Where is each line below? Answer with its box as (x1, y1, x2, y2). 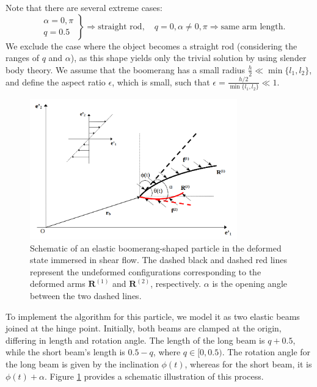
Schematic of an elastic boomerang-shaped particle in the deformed (30, 241, 282, 254)
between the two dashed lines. (30, 289, 142, 302)
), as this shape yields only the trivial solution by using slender (70, 51, 307, 64)
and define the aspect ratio (5, 75, 106, 88)
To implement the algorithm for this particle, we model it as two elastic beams (5, 309, 300, 322)
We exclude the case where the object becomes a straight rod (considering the (5, 39, 297, 52)
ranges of (5, 51, 39, 64)
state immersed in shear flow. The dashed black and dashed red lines (30, 253, 287, 266)
